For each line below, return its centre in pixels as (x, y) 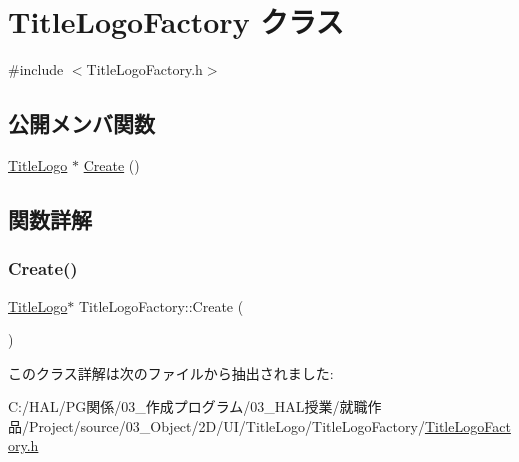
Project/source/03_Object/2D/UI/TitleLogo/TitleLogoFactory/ (226, 425)
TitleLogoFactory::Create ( (161, 305)
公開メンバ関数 (81, 123)
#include (36, 69)
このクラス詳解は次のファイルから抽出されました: (171, 372)
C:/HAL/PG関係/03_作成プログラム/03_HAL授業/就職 (188, 406)
